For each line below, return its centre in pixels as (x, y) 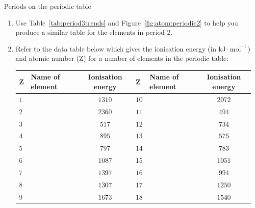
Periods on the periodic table (48, 6)
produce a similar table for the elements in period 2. (94, 32)
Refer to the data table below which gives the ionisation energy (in (116, 48)
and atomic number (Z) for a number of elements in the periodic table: (122, 58)
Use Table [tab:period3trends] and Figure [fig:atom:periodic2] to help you (127, 22)
